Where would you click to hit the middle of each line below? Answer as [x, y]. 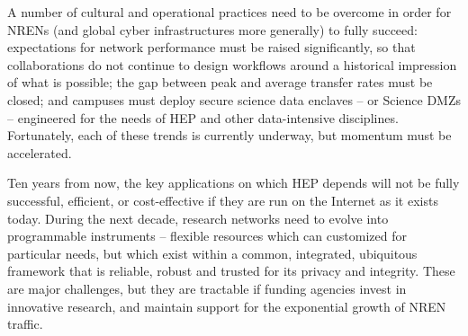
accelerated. [40, 152]
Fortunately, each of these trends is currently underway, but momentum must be [229, 135]
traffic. [25, 324]
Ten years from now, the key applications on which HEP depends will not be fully [234, 183]
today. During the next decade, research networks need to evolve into [198, 218]
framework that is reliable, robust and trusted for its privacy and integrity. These [231, 271]
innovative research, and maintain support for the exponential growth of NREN [227, 306]
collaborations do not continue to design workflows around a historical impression [232, 64]
